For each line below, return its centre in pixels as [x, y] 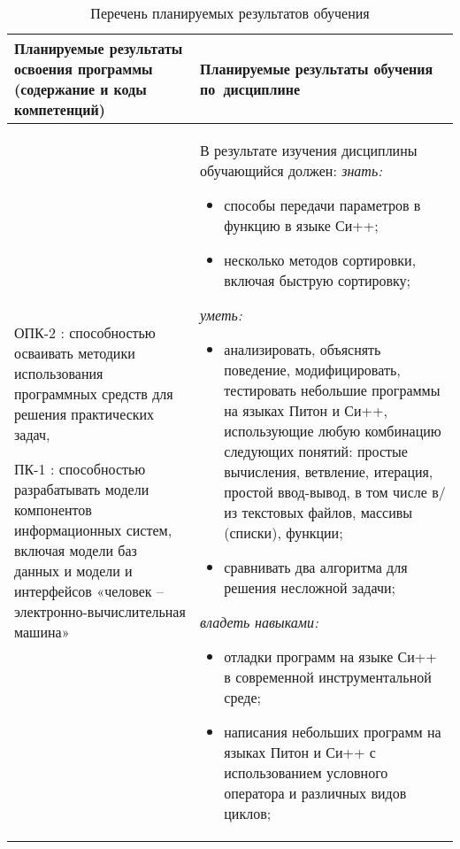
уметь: [221, 315]
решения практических [84, 413]
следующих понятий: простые [316, 451]
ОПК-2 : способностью [85, 332]
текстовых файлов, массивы [327, 512]
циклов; [248, 813]
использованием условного [306, 772]
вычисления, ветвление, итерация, [329, 471]
